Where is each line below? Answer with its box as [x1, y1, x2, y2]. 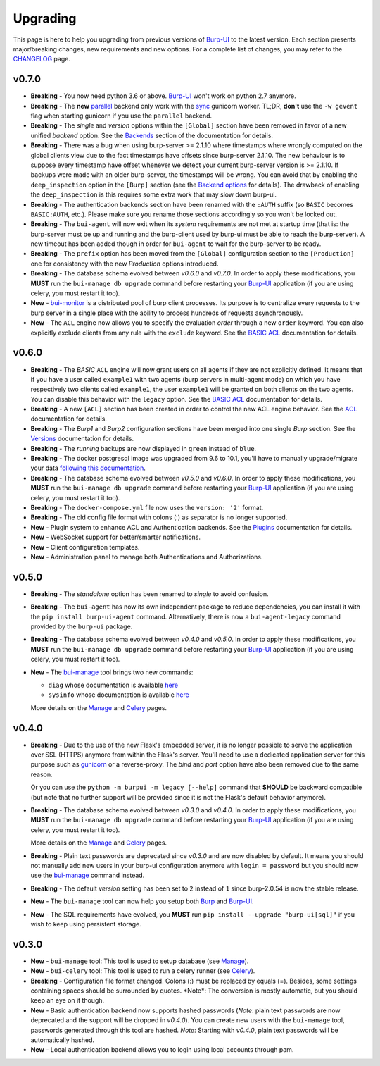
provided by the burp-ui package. [30, 622, 133, 631]
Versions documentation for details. [30, 434, 134, 443]
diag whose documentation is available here [48, 681, 179, 689]
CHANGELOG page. [13, 55, 70, 63]
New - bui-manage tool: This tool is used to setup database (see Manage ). [30, 957, 249, 965]
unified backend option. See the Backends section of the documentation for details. [30, 131, 274, 140]
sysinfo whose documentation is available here [48, 690, 189, 699]
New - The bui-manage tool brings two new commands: [30, 668, 194, 676]
